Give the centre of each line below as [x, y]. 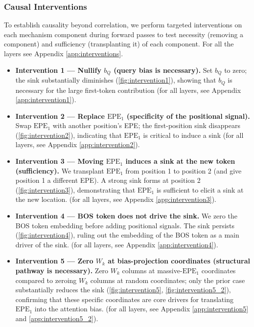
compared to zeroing [46, 280]
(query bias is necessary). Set [163, 70]
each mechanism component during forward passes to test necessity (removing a [124, 34]
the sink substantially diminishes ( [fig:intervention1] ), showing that [116, 80]
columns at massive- [152, 270]
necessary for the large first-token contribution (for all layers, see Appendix [128, 90]
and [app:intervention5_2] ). [57, 318]
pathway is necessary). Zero [62, 270]
